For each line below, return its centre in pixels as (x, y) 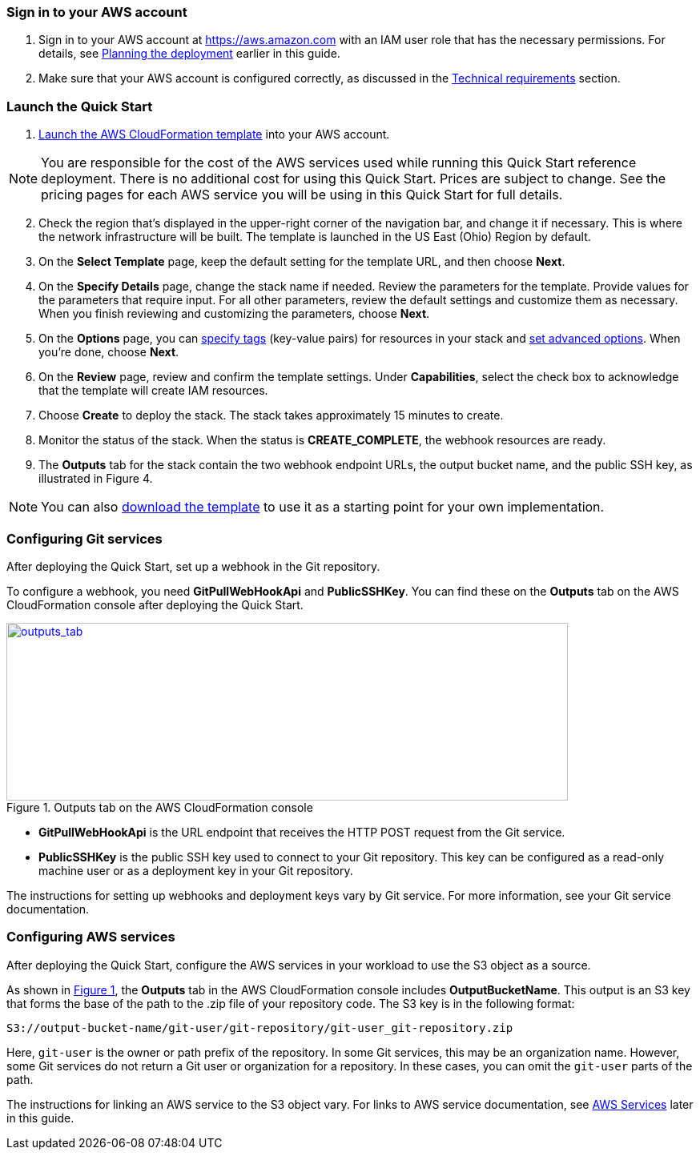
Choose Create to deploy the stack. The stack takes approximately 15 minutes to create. (271, 415)
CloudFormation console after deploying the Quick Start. (155, 604)
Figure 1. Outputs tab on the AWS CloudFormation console (160, 807)
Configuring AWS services (91, 937)
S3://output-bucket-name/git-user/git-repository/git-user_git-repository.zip (260, 1028)
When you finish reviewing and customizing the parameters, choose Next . (234, 314)
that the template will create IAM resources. (153, 391)
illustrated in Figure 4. (96, 479)
